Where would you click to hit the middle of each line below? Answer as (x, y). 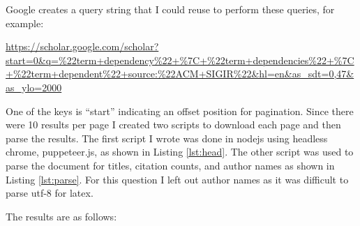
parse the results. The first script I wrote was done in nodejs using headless (167, 138)
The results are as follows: (61, 216)
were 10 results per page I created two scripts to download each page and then (173, 125)
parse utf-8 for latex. (50, 193)
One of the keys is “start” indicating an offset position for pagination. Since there (180, 111)
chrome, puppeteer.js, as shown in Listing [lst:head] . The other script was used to (180, 152)
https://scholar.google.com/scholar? (82, 46)
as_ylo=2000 (34, 87)
